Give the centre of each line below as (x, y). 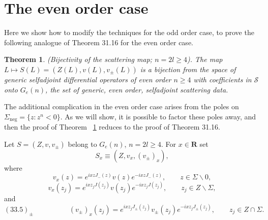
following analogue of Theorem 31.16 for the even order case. (99, 42)
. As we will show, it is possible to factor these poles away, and (158, 116)
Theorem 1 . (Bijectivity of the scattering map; (78, 59)
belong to (82, 144)
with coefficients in (222, 79)
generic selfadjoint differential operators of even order (88, 79)
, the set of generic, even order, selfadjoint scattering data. (137, 89)
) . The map (205, 59)
